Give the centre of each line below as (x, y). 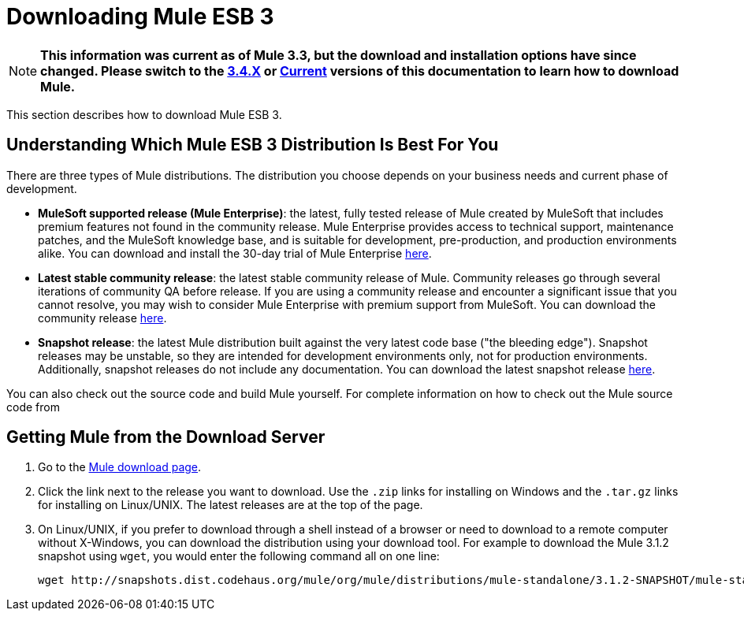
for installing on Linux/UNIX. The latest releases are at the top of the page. (231, 505)
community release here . (102, 318)
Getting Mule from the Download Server (166, 437)
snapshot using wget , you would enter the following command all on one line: (239, 556)
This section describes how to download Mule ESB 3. (144, 114)
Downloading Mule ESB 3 (140, 17)
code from (33, 407)
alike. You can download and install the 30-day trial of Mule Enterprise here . (235, 253)
